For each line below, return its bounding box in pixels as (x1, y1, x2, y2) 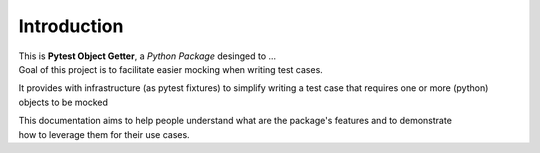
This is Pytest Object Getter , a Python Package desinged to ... (18, 50, 277, 62)
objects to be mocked (18, 96, 109, 108)
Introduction (18, 15, 124, 37)
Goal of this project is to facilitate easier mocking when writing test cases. (18, 63, 324, 75)
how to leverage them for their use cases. (18, 128, 190, 140)
